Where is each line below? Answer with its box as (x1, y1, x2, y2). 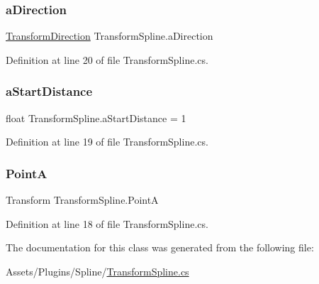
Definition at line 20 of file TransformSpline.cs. (6, 52, 208, 67)
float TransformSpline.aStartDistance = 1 (6, 110, 186, 125)
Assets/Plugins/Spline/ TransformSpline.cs (6, 263, 189, 278)
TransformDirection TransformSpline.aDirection (6, 28, 213, 43)
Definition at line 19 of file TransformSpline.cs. (6, 134, 208, 149)
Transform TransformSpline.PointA (6, 192, 159, 207)
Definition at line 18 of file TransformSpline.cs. (6, 216, 208, 231)
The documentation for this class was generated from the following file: (6, 240, 314, 255)
